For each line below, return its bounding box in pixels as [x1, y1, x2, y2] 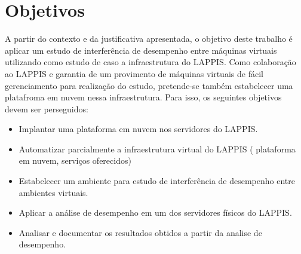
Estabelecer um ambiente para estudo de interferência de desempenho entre [19, 175, 295, 187]
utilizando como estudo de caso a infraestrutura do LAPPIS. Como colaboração [5, 56, 296, 68]
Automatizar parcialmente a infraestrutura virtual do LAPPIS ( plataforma [19, 142, 296, 155]
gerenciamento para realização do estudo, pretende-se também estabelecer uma [5, 79, 293, 91]
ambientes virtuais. [19, 186, 88, 198]
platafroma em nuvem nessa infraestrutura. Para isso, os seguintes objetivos [5, 91, 282, 103]
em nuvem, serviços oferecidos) [19, 154, 131, 167]
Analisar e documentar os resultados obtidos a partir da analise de [19, 226, 262, 238]
